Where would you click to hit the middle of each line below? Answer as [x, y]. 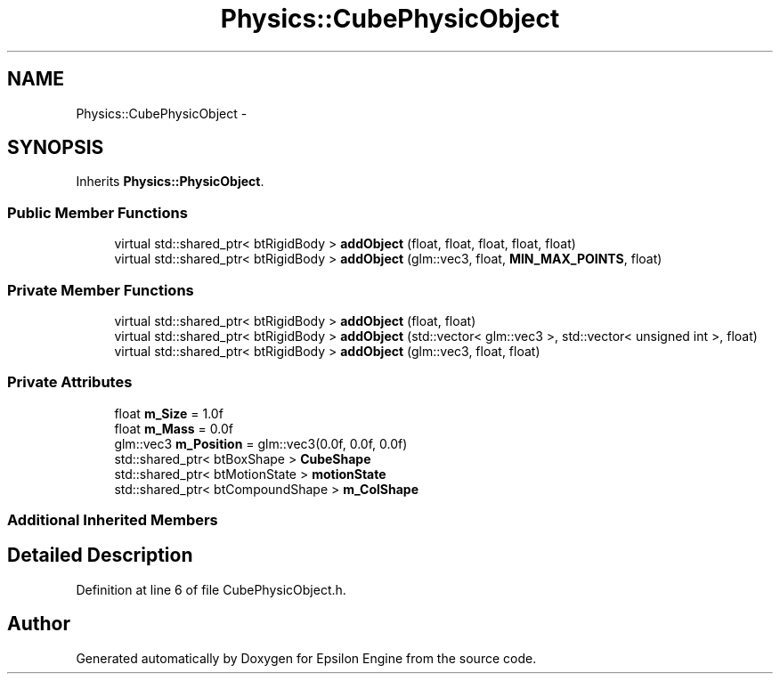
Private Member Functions [101, 290]
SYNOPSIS [56, 148]
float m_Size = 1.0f [169, 413]
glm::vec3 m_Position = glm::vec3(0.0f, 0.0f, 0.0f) [261, 443]
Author [39, 624]
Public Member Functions [97, 212]
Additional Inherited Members [113, 520]
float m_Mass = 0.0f [174, 428]
